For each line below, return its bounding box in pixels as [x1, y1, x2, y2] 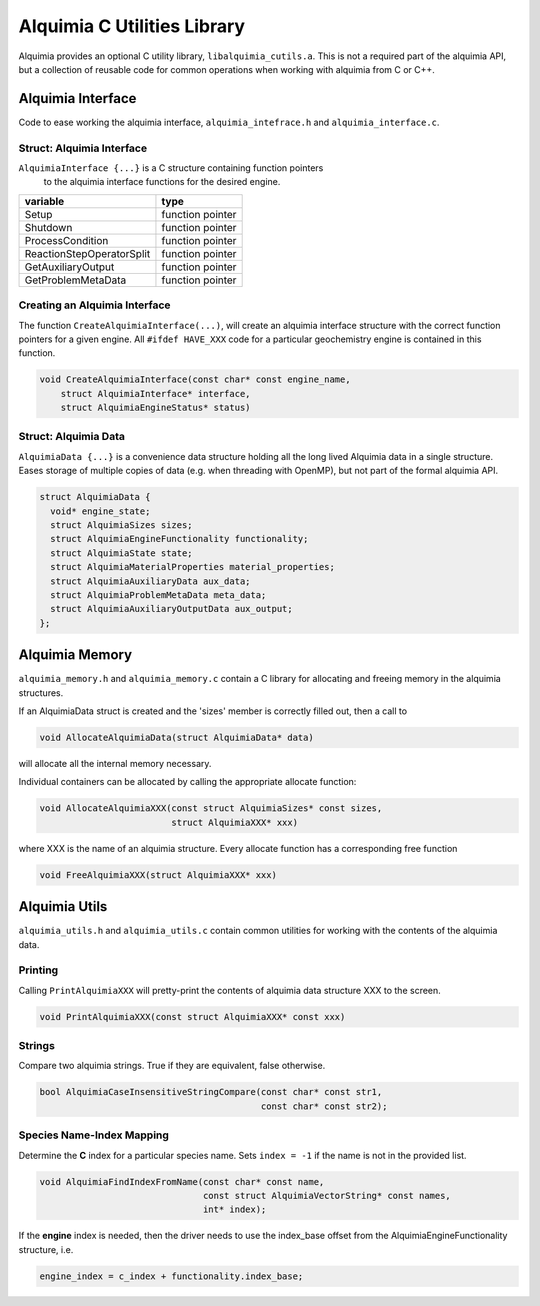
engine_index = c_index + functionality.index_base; [39, 1270, 304, 1282]
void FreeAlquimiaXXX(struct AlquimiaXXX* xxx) [39, 869, 277, 880]
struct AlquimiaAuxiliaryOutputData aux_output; [50, 603, 294, 615]
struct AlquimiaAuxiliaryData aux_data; [50, 575, 251, 587]
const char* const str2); [260, 1100, 388, 1112]
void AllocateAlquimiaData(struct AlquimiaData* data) [39, 731, 314, 743]
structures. [18, 686, 64, 699]
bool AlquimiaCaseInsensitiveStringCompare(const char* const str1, [39, 1086, 383, 1098]
